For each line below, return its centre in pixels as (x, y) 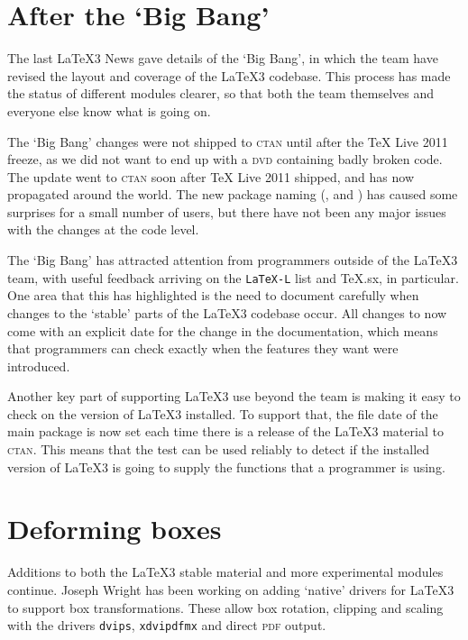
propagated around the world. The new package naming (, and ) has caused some (233, 194)
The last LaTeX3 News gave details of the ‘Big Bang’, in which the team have (223, 58)
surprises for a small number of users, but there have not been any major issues (227, 211)
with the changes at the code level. (103, 229)
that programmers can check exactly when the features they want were (203, 348)
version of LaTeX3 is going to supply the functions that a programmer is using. (226, 466)
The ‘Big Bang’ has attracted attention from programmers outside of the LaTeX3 (233, 260)
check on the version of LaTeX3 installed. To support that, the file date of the (223, 413)
